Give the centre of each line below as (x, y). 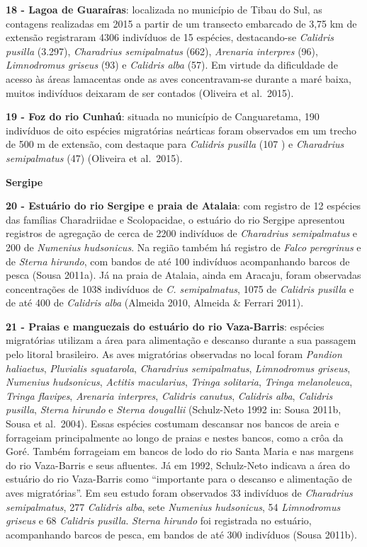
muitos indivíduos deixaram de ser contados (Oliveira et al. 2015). (150, 92)
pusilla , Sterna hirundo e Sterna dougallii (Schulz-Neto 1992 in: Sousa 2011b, (174, 409)
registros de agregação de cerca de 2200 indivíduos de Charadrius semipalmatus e (182, 233)
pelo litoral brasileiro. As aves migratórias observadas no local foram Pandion (174, 354)
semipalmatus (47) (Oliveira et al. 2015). (94, 157)
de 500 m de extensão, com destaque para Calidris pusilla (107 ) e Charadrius (175, 144)
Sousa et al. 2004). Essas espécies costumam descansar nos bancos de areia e (173, 424)
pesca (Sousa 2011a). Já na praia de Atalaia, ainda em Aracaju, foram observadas (183, 275)
